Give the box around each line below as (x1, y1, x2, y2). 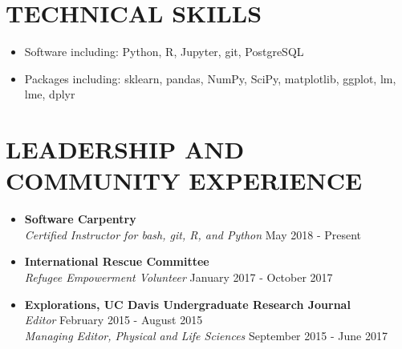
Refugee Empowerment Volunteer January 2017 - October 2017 (24, 269, 333, 285)
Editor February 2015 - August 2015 (24, 311, 203, 328)
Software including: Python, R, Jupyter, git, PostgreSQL (24, 43, 304, 60)
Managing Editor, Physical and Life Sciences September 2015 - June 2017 (24, 327, 388, 343)
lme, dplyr (24, 86, 75, 102)
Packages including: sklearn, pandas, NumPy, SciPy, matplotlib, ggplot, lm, (24, 70, 396, 86)
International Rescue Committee (24, 253, 209, 270)
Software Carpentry (24, 211, 136, 227)
